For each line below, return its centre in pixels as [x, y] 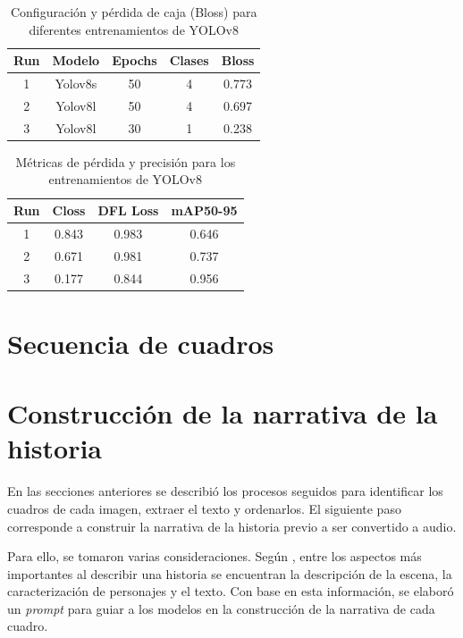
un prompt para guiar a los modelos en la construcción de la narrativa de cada [221, 608]
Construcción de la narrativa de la [223, 413]
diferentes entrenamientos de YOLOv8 [134, 29]
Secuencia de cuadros [141, 343]
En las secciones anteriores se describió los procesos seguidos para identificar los [225, 491]
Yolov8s [76, 84]
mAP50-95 [204, 210]
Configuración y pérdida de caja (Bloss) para [134, 12]
